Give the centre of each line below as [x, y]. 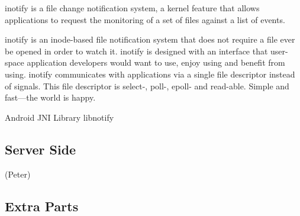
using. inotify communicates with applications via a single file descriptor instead [150, 74]
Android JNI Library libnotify [59, 117]
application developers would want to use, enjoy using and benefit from [156, 62]
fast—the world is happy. [50, 97]
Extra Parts [42, 206]
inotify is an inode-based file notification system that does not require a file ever [150, 39]
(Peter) [18, 174]
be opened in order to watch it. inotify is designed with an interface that [136, 51]
